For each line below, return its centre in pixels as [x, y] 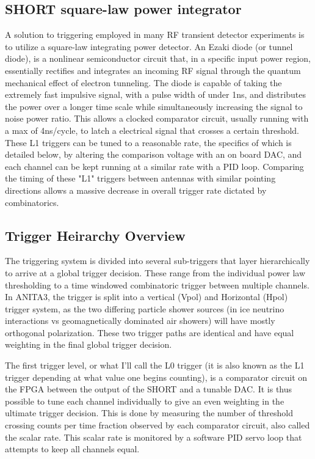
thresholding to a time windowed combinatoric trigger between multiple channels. [157, 285]
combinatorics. [32, 202]
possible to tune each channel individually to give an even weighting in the [145, 401]
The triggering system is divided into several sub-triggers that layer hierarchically [157, 261]
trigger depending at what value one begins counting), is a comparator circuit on [156, 377]
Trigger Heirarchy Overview [95, 235]
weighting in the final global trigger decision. [89, 344]
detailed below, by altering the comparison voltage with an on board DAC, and [154, 154]
